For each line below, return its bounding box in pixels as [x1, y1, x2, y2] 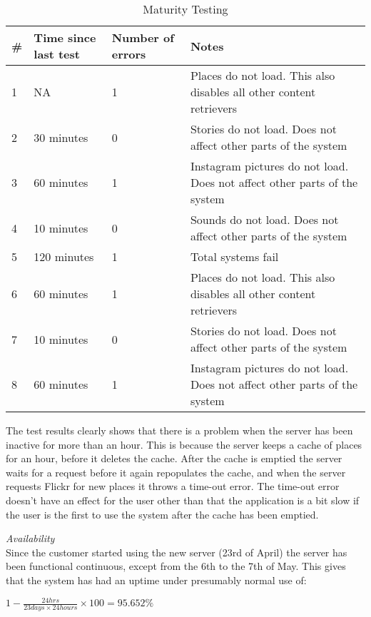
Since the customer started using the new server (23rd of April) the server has [6, 544, 347, 559]
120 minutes [34, 248, 94, 265]
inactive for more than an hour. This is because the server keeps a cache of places [6, 437, 362, 452]
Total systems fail [190, 248, 279, 265]
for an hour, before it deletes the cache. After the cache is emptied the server [6, 451, 342, 466]
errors [111, 46, 146, 62]
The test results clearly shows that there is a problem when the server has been [6, 423, 353, 437]
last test [34, 46, 80, 62]
